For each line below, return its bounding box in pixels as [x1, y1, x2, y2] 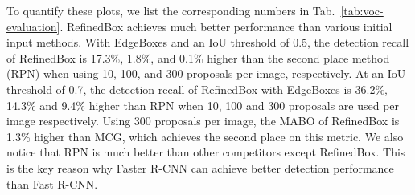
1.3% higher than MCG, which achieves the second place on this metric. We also [6, 128, 404, 144]
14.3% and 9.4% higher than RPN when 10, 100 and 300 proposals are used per [6, 96, 400, 113]
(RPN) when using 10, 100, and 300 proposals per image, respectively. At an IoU [6, 65, 406, 82]
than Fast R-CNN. [6, 175, 98, 192]
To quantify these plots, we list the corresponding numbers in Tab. [6, 2, 335, 18]
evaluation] [6, 18, 60, 35]
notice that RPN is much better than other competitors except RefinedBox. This [6, 144, 405, 160]
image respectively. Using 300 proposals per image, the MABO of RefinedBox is [6, 112, 400, 129]
